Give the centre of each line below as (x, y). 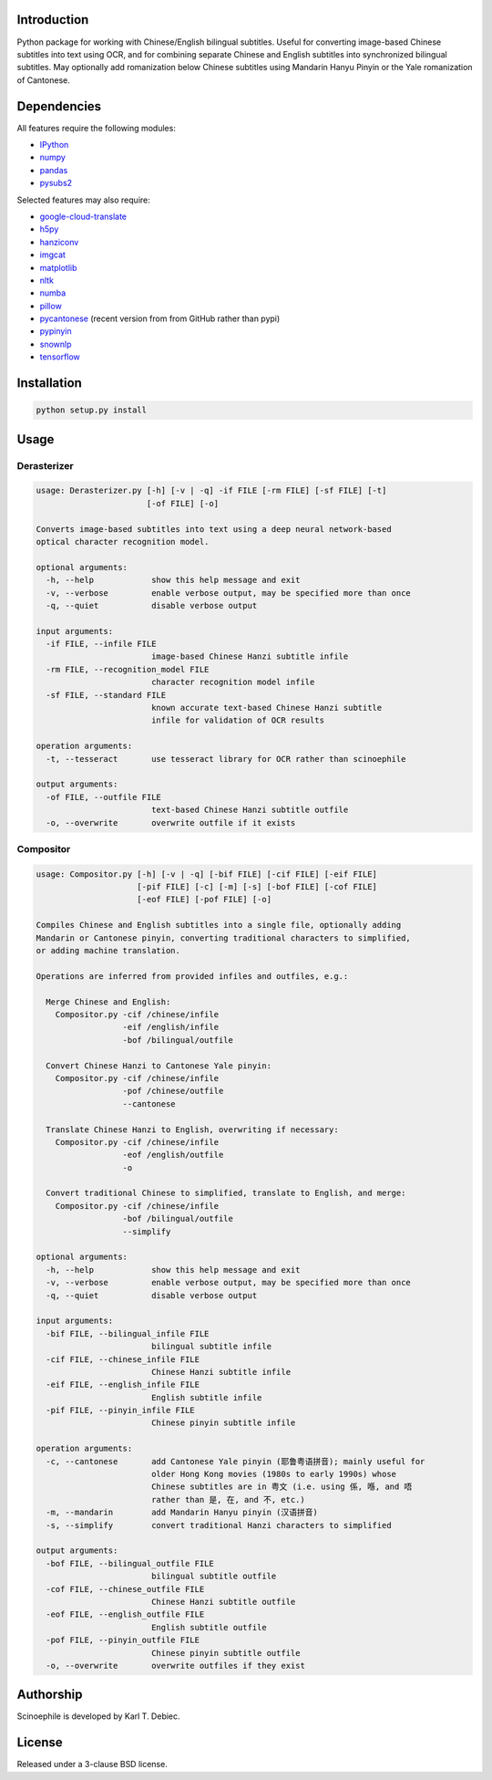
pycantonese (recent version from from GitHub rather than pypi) (160, 318)
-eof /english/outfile (173, 1155)
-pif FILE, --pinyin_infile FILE (120, 1410)
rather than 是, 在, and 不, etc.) (228, 1499)
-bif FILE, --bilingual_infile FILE (128, 1333)
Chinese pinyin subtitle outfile (225, 1653)
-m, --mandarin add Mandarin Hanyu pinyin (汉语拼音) (182, 1513)
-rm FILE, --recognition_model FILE (128, 669)
